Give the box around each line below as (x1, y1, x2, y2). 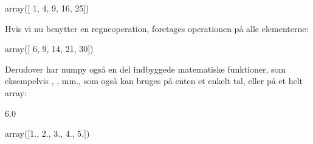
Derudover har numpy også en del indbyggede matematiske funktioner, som (5, 62, 286, 75)
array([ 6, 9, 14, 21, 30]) (5, 42, 94, 55)
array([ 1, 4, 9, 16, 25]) (5, 2, 89, 14)
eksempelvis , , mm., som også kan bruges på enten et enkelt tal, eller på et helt (5, 74, 303, 87)
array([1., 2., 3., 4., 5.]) (5, 127, 90, 140)
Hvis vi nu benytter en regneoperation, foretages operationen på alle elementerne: (5, 22, 309, 34)
